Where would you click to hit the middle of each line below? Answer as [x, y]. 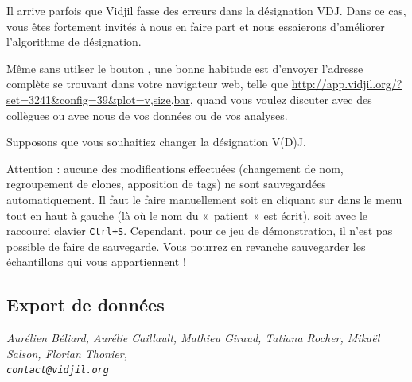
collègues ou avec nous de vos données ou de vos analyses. [147, 115]
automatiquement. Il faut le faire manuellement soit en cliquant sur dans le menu [204, 199]
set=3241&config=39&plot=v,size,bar [98, 99]
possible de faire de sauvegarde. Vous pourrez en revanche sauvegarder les [186, 246]
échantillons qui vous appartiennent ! [96, 262]
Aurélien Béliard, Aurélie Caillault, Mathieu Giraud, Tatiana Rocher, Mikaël [193, 338]
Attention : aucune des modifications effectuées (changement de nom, [175, 168]
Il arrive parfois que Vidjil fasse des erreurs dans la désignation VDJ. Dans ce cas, [206, 10]
